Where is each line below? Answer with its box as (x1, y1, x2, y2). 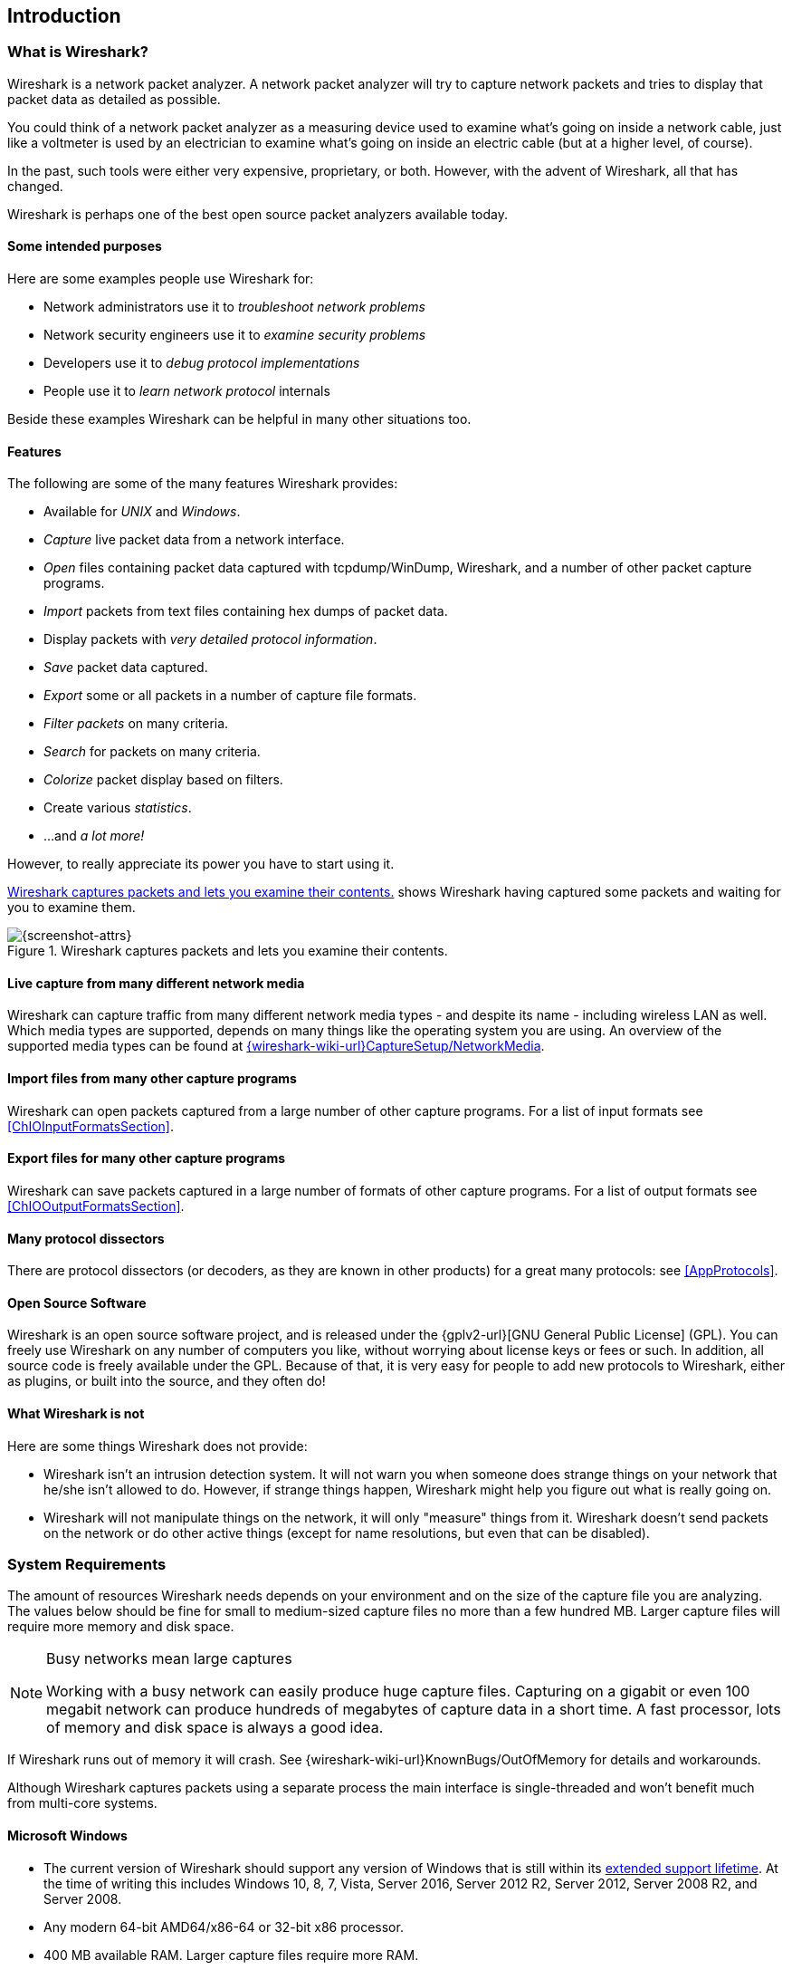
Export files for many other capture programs (7, 1150, 286, 1167)
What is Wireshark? (7, 43, 148, 62)
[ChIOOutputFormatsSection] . (7, 1197, 185, 1214)
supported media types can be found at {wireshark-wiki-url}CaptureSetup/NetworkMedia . (7, 1038, 545, 1054)
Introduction (7, 5, 121, 27)
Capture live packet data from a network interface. (43, 532, 345, 548)
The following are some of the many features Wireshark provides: (7, 476, 398, 492)
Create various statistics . (43, 800, 192, 816)
